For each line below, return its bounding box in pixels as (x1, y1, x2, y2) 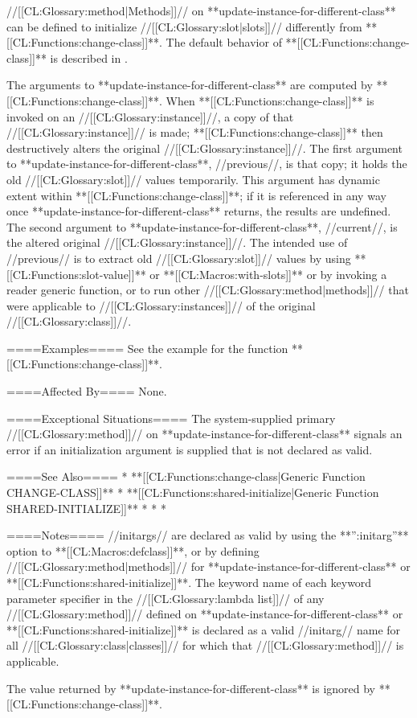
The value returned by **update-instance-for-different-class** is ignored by (6, 679, 376, 696)
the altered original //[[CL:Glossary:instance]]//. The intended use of (6, 234, 348, 251)
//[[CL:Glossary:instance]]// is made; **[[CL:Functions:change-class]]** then (6, 124, 383, 141)
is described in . (50, 49, 128, 66)
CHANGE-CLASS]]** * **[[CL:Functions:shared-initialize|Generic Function (6, 484, 379, 501)
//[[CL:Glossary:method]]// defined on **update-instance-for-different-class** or (6, 605, 403, 622)
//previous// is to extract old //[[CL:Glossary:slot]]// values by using (6, 249, 351, 266)
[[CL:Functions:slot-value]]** (6, 265, 146, 282)
